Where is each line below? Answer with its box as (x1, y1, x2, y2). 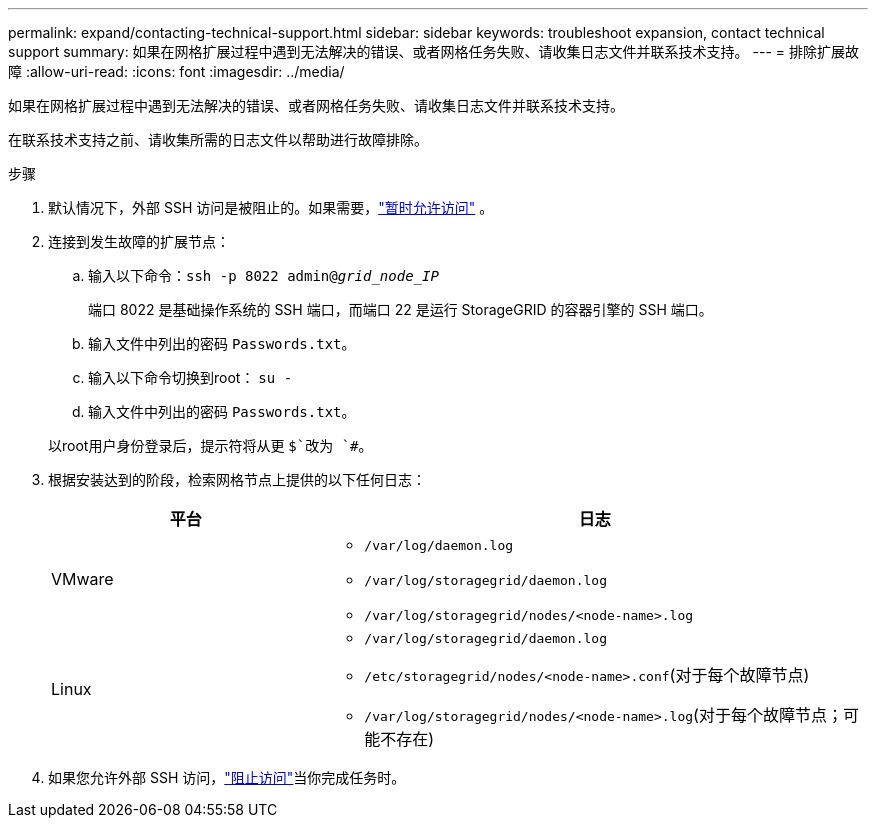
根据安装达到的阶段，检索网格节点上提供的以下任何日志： (48, 471, 426, 488)
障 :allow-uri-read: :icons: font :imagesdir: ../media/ (8, 63, 345, 80)
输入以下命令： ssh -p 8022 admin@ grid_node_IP (88, 267, 439, 284)
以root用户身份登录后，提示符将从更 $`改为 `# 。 (48, 437, 373, 454)
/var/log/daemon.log (364, 538, 514, 553)
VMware (51, 568, 114, 589)
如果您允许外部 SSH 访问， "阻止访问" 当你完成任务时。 (48, 769, 406, 786)
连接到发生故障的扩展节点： (48, 233, 230, 250)
